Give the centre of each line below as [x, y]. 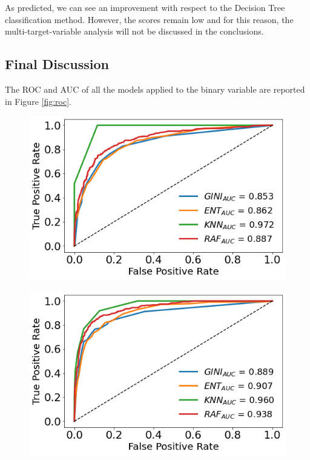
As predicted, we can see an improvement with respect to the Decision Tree [145, 7]
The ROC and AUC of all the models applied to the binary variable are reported [155, 89]
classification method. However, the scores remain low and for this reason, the [149, 19]
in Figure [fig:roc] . [38, 101]
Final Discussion [57, 64]
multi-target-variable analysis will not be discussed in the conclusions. [134, 31]
